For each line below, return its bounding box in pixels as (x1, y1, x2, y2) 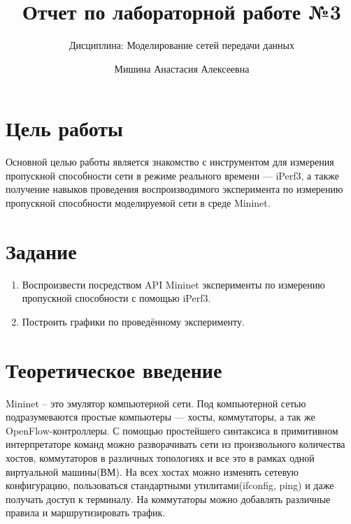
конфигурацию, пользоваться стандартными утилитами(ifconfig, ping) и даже (6, 478, 334, 493)
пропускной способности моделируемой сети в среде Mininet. (6, 196, 271, 210)
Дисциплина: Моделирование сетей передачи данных (69, 38, 294, 52)
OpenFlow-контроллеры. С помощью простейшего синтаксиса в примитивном (6, 423, 338, 437)
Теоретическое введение (6, 355, 222, 384)
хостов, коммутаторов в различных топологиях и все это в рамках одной (6, 451, 315, 465)
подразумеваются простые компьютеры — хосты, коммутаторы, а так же (6, 409, 315, 424)
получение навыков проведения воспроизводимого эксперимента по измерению (6, 182, 343, 196)
